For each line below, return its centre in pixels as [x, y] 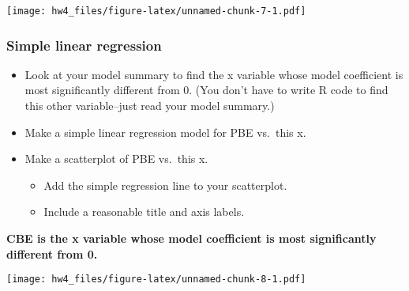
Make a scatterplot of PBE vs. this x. [116, 159]
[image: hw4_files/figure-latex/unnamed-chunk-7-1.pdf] [156, 11]
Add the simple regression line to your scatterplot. [165, 185]
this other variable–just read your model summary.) [150, 106]
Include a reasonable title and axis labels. [144, 212]
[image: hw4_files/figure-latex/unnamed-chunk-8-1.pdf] [156, 280]
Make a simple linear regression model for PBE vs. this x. [165, 132]
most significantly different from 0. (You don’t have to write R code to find [206, 90]
